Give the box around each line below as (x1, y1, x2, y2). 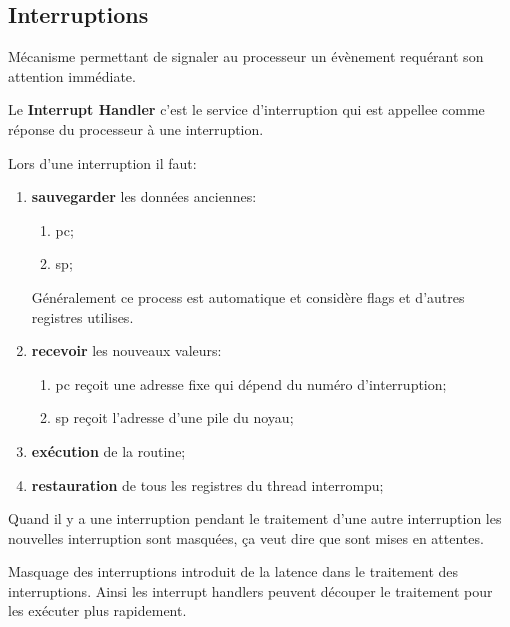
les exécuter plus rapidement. (8, 600, 187, 621)
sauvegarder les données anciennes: (31, 186, 257, 207)
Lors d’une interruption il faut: (8, 152, 197, 173)
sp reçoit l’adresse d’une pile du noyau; (55, 407, 294, 428)
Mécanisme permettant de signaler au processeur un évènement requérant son (8, 46, 484, 67)
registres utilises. (31, 306, 134, 327)
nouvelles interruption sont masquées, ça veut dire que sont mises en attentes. (8, 527, 484, 548)
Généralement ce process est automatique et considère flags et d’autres (31, 286, 465, 307)
